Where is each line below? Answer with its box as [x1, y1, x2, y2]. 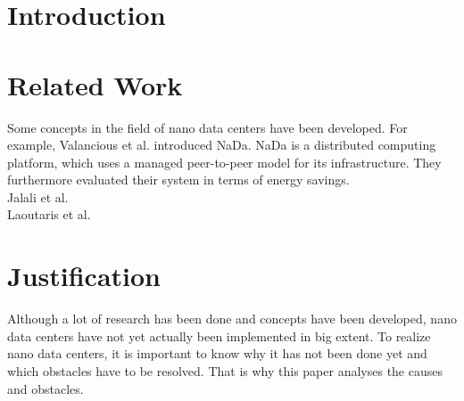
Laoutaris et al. [7, 205, 91, 224]
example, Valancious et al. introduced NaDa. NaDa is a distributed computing [7, 135, 436, 154]
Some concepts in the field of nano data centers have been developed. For [7, 118, 408, 136]
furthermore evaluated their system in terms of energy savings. [7, 170, 350, 189]
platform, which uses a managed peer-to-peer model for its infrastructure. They [7, 152, 442, 171]
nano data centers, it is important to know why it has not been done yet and [7, 344, 427, 363]
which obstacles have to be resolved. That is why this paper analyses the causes [7, 361, 443, 380]
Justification [7, 258, 161, 294]
